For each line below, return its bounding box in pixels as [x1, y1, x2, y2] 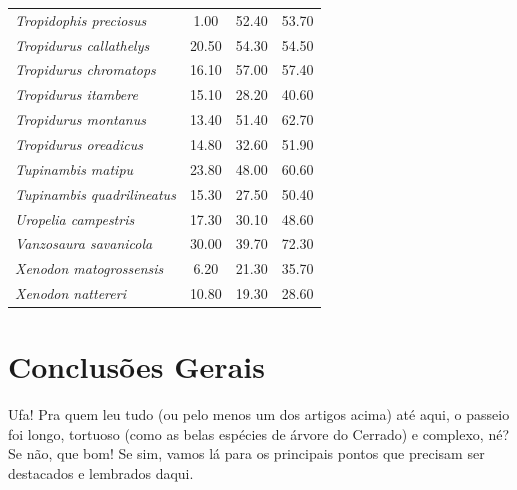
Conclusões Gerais [8, 346, 265, 387]
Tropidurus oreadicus [15, 133, 143, 154]
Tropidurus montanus [15, 109, 146, 130]
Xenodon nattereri [15, 283, 126, 304]
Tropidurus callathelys [15, 34, 150, 55]
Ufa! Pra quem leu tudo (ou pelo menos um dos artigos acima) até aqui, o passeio [8, 404, 510, 425]
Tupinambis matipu [15, 158, 134, 179]
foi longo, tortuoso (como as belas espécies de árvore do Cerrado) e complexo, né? [8, 423, 510, 444]
